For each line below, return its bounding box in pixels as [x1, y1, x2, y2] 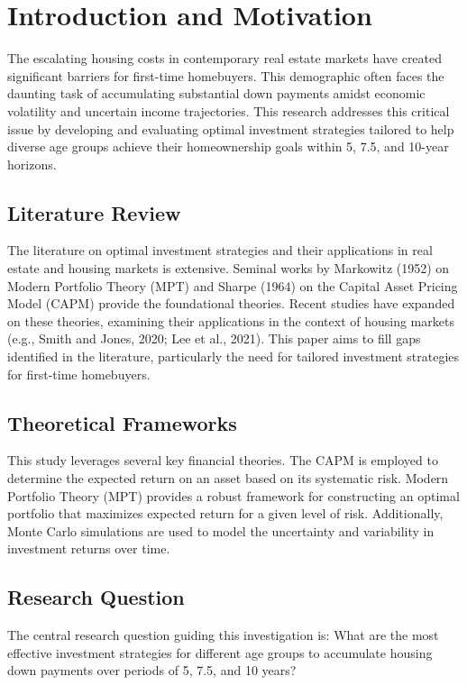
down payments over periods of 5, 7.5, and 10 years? [7, 661, 297, 680]
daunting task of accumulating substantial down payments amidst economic [7, 84, 426, 103]
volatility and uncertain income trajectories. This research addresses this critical [7, 101, 450, 120]
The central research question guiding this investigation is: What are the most [7, 626, 439, 644]
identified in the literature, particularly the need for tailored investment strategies [7, 347, 460, 366]
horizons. [7, 154, 57, 173]
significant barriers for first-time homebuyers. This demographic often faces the [7, 66, 444, 85]
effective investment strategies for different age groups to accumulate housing [7, 643, 433, 662]
